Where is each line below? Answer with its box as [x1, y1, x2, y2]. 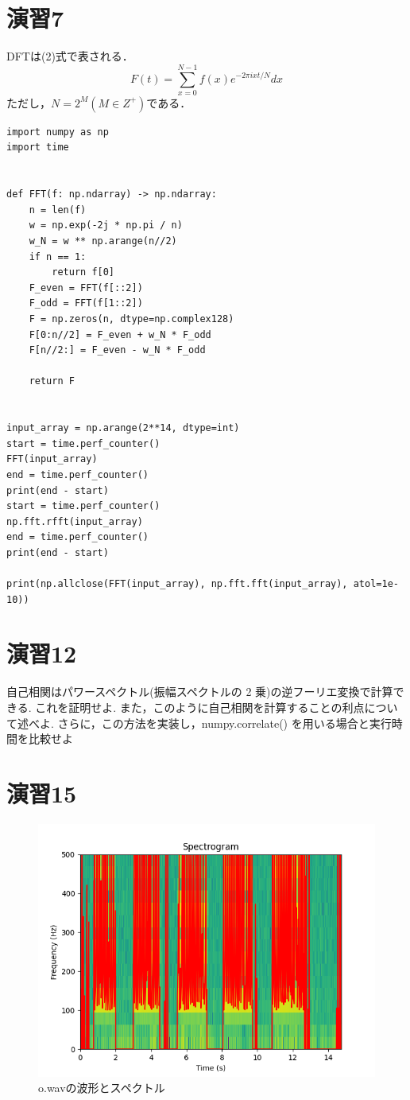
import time [6, 142, 69, 154]
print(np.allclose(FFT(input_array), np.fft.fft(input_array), [6, 578, 348, 590]
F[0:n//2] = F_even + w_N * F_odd [29, 328, 211, 340]
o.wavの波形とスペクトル [38, 1079, 165, 1096]
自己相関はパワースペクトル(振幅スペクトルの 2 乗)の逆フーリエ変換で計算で [6, 683, 404, 700]
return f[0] [52, 266, 115, 278]
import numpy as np [6, 126, 109, 138]
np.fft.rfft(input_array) [6, 515, 143, 527]
